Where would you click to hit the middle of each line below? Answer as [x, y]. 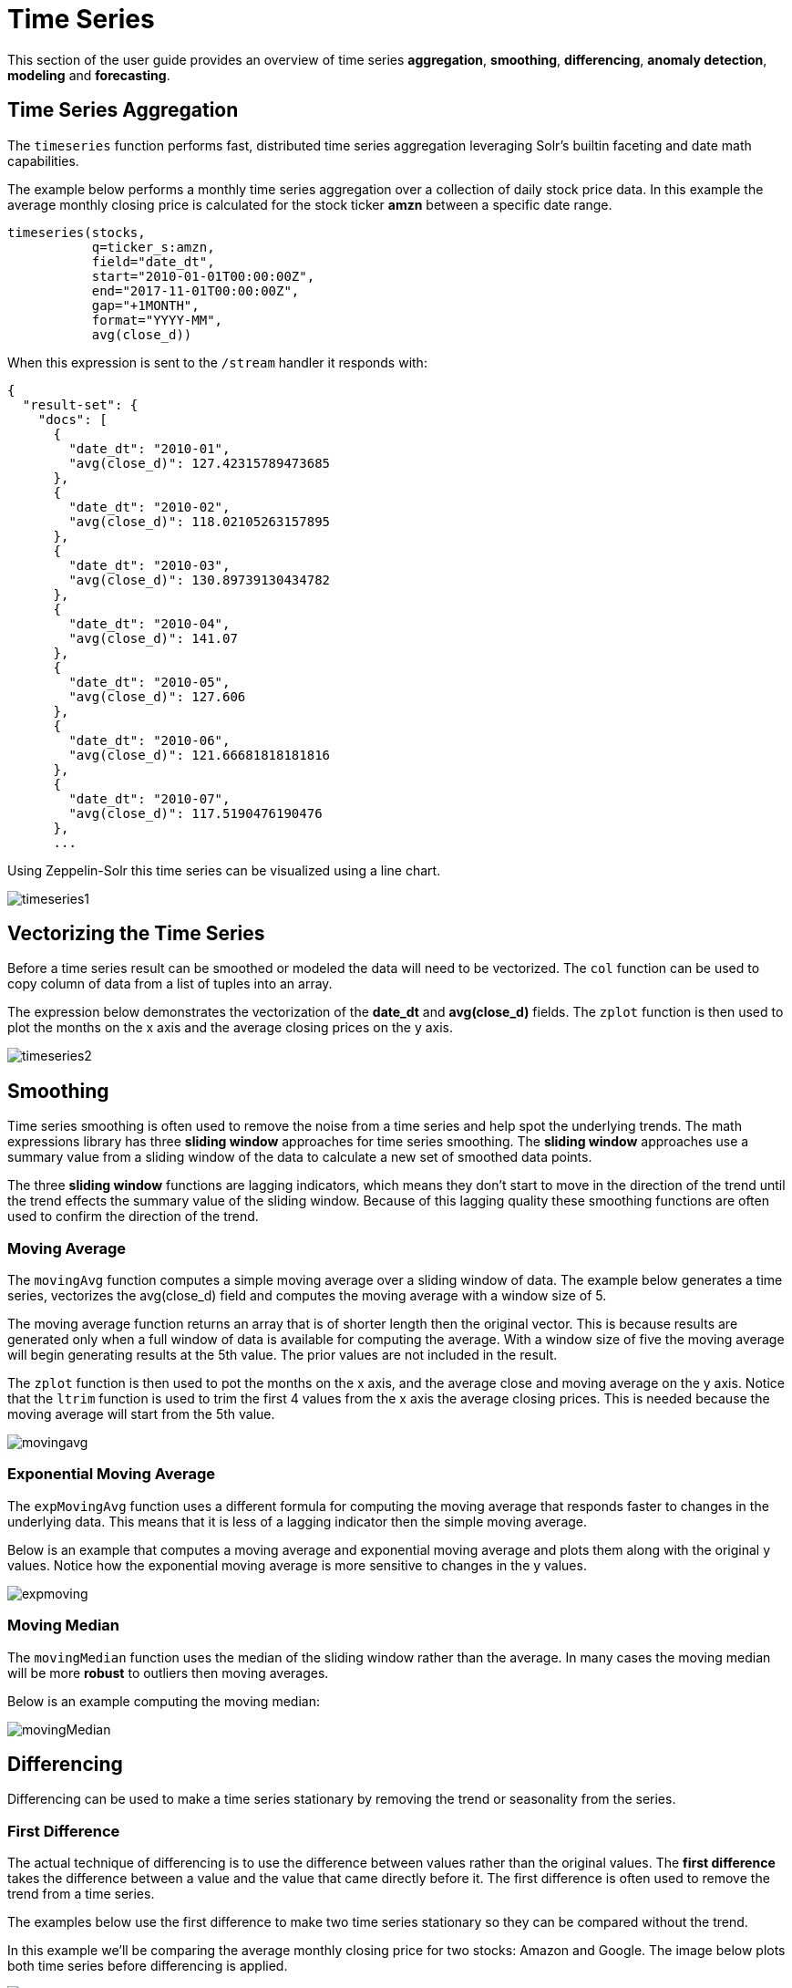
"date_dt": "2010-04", [149, 623]
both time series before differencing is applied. [148, 1966]
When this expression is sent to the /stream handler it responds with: [217, 362]
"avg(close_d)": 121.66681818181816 [200, 755]
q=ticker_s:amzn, [153, 247]
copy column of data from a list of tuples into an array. [170, 984]
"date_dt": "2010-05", [149, 682]
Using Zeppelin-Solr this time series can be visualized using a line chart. [224, 870]
